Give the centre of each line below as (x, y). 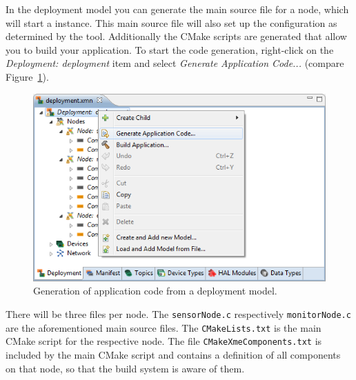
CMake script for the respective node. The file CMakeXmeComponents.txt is (164, 341)
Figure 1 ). (27, 76)
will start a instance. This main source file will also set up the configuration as (171, 22)
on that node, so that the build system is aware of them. (125, 368)
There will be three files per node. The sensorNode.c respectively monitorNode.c (178, 314)
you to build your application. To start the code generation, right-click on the (170, 49)
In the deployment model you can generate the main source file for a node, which (177, 9)
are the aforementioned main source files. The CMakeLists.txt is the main (164, 327)
